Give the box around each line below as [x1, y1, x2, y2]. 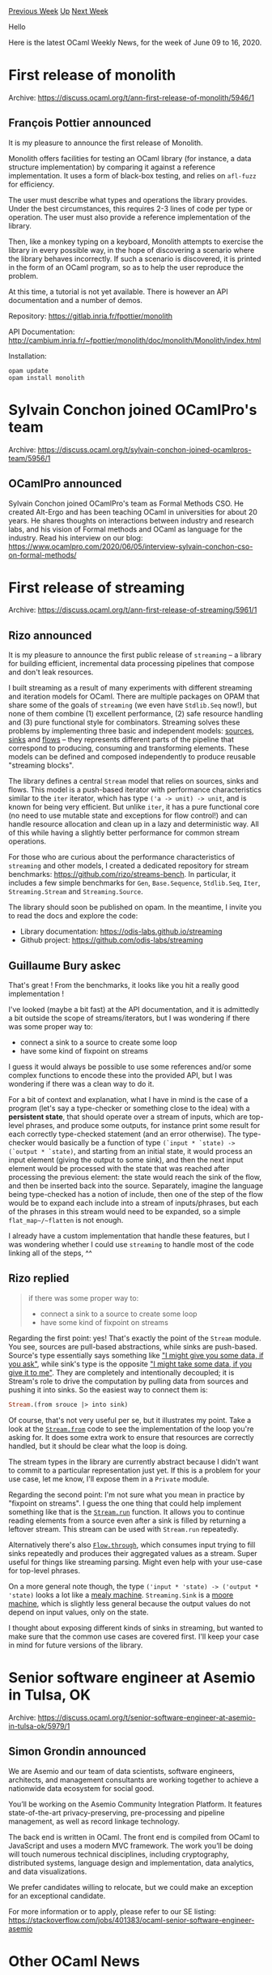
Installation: [8, 351, 47, 361]
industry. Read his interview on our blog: [8, 532, 143, 542]
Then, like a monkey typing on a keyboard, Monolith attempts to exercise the [8, 237, 264, 246]
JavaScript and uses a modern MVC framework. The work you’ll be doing [8, 1840, 253, 1850]
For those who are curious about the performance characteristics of [8, 853, 236, 862]
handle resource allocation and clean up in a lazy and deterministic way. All [8, 819, 259, 829]
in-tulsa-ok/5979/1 [8, 1721, 70, 1731]
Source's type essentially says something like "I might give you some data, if [8, 1350, 264, 1360]
